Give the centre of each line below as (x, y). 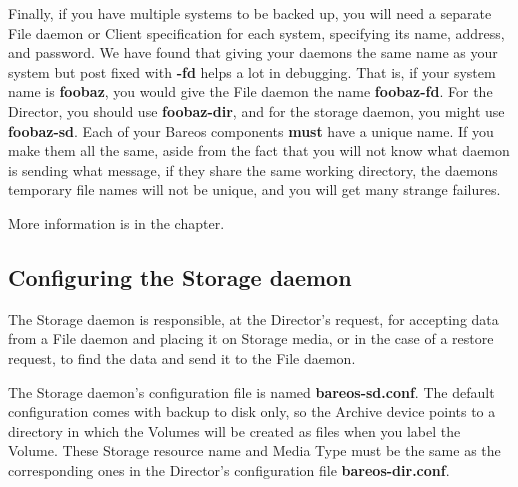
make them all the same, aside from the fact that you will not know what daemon (259, 150)
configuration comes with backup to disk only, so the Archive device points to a (252, 411)
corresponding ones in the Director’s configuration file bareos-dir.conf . (229, 469)
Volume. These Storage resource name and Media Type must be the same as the (254, 450)
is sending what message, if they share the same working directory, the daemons (253, 169)
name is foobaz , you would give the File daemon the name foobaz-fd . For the (250, 91)
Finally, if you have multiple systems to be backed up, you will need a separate (250, 13)
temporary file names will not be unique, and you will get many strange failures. (254, 189)
